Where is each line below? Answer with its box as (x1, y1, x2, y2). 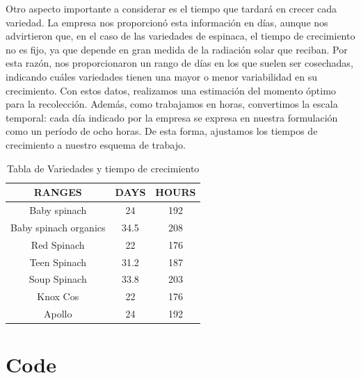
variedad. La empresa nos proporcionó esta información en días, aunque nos (6, 15, 328, 29)
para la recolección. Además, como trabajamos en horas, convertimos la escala (6, 97, 338, 111)
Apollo (44, 306, 72, 321)
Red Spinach (31, 237, 85, 252)
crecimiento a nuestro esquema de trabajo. (6, 137, 186, 151)
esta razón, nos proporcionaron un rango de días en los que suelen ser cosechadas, (6, 56, 353, 70)
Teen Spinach (29, 254, 87, 269)
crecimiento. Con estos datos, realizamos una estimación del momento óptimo (6, 83, 336, 97)
